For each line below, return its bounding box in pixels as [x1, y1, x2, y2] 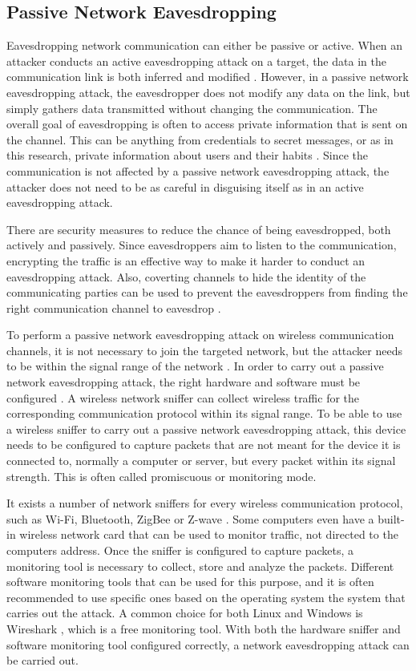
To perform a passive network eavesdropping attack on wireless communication [6, 326, 394, 343]
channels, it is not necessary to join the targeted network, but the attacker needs [6, 342, 403, 358]
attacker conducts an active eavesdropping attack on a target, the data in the [6, 52, 386, 69]
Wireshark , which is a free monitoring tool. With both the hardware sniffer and [6, 620, 401, 637]
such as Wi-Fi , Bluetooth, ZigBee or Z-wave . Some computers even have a [6, 510, 374, 527]
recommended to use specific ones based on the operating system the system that [6, 588, 406, 605]
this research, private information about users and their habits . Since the [6, 147, 368, 164]
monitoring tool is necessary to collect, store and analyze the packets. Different [6, 557, 394, 574]
